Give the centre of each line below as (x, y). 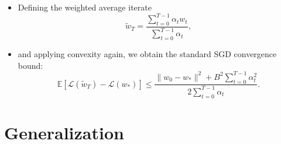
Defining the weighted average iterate (85, 7)
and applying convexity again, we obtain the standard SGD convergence (147, 54)
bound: (30, 65)
